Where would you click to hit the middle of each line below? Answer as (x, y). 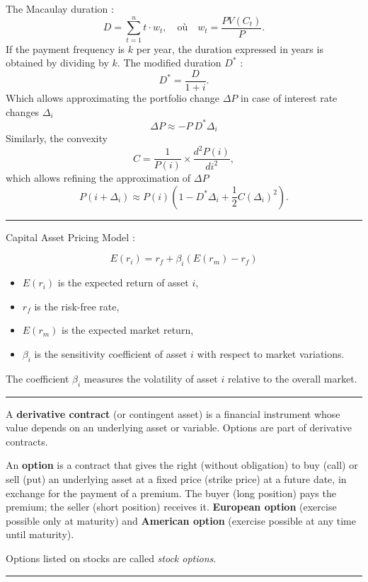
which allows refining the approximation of (98, 178)
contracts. (27, 441)
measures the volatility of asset (151, 378)
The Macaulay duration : (60, 8)
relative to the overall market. (292, 378)
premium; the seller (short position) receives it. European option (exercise (171, 507)
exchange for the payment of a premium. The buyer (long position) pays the (171, 493)
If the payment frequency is (65, 48)
